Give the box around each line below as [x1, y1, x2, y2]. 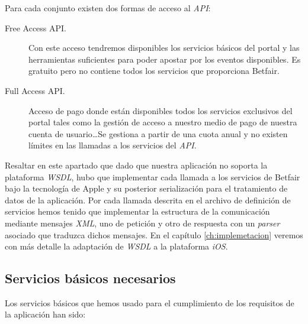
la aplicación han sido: [5, 308, 86, 320]
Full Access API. [5, 84, 65, 96]
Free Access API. [5, 21, 66, 34]
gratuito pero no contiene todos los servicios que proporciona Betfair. [28, 64, 280, 77]
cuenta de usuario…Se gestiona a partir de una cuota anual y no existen [28, 127, 288, 140]
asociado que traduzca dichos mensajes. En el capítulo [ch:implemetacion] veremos [5, 228, 303, 241]
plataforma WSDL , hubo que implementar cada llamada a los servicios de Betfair [5, 170, 300, 183]
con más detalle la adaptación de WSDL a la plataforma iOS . [5, 240, 228, 252]
